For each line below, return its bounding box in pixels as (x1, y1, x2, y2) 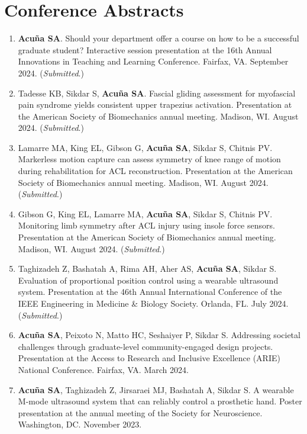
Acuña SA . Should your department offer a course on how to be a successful (18, 32, 299, 44)
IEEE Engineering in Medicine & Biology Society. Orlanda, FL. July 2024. (18, 297, 289, 309)
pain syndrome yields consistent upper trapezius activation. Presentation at (18, 98, 292, 111)
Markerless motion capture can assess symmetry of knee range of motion (18, 153, 281, 165)
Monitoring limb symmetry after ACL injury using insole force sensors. (18, 219, 275, 232)
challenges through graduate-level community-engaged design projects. (18, 340, 273, 352)
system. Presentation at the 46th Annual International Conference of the (18, 285, 282, 298)
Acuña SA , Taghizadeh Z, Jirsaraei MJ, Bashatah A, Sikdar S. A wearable (18, 383, 294, 396)
